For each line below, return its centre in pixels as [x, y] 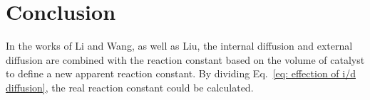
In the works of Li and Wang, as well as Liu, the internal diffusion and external [179, 46]
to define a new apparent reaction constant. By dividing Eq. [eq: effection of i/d [181, 73]
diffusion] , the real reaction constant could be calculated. [130, 87]
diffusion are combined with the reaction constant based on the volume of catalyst [185, 59]
